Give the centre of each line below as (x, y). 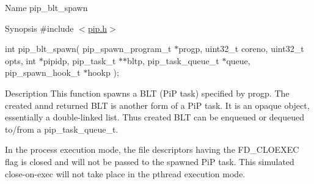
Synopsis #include (39, 28)
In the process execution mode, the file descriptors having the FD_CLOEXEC (152, 149)
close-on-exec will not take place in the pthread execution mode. (125, 173)
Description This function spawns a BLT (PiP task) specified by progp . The (147, 93)
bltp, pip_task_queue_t (173, 60)
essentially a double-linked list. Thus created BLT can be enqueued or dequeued (155, 117)
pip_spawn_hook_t (43, 72)
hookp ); (103, 72)
